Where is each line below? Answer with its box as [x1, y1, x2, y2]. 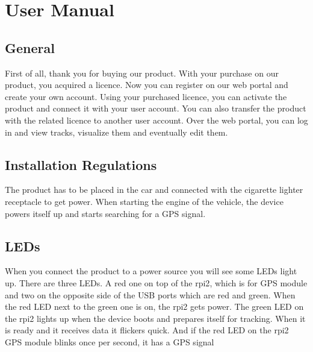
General [5, 38, 55, 57]
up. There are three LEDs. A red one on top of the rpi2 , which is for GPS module [5, 276, 308, 289]
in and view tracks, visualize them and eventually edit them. [5, 125, 228, 138]
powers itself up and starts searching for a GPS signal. [5, 207, 206, 219]
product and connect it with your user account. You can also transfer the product [5, 102, 306, 115]
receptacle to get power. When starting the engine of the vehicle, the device [5, 195, 284, 207]
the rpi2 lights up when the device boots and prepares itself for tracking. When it [5, 312, 306, 324]
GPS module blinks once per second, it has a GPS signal [5, 335, 214, 348]
